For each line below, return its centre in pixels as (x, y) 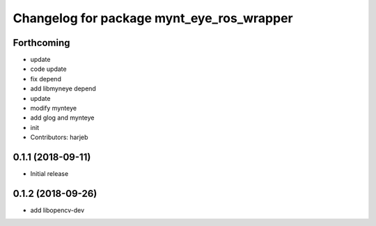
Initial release (49, 174)
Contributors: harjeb (59, 137)
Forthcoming (41, 43)
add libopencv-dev (57, 210)
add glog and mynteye (62, 118)
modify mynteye (53, 108)
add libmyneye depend (63, 89)
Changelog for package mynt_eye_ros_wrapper (153, 18)
